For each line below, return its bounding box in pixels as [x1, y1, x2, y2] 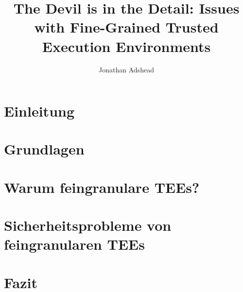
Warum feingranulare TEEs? [4, 177, 200, 197]
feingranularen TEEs [4, 234, 145, 254]
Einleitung [4, 101, 75, 121]
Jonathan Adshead [99, 64, 154, 74]
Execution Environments [42, 36, 211, 56]
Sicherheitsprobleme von [4, 215, 172, 235]
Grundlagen [4, 139, 85, 159]
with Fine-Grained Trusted [34, 17, 219, 37]
